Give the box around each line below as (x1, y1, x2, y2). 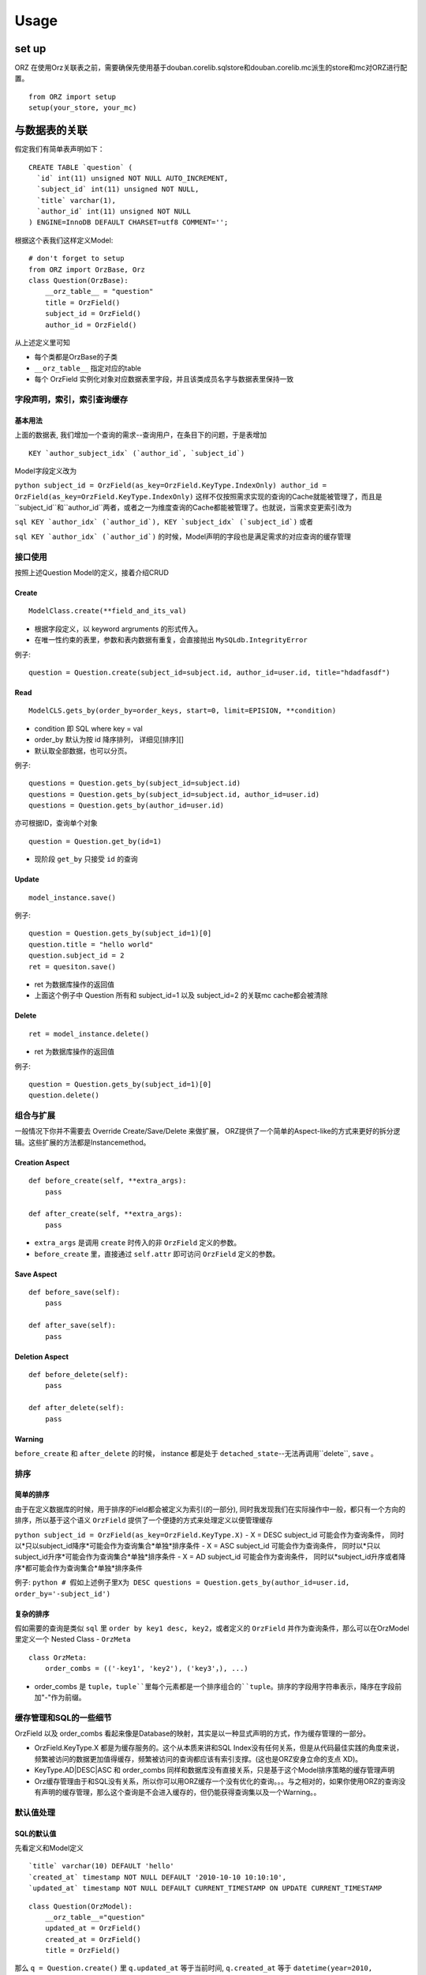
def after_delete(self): (28, 1403, 125, 1413)
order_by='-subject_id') (14, 1589, 110, 1598)
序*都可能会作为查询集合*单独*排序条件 (14, 1563, 144, 1572)
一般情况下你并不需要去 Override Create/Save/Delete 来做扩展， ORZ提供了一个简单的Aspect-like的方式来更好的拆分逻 (14, 1127, 401, 1136)
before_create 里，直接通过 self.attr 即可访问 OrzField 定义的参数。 (34, 1249, 280, 1258)
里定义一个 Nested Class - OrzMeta (14, 1635, 131, 1644)
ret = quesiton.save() (28, 962, 117, 971)
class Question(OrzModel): (28, 1902, 133, 1911)
